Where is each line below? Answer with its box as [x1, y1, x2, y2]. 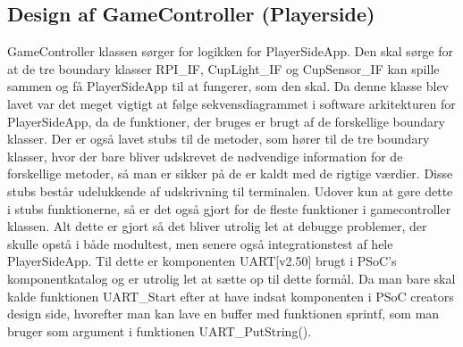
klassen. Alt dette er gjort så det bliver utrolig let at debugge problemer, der [7, 217, 427, 235]
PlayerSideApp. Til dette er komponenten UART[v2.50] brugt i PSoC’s [7, 252, 397, 270]
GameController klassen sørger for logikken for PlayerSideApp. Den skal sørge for [7, 42, 454, 61]
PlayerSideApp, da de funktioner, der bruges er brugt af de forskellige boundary [7, 112, 445, 130]
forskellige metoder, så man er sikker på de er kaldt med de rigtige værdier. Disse [7, 164, 453, 183]
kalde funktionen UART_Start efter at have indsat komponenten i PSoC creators [7, 286, 454, 305]
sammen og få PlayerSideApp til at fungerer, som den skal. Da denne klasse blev [7, 77, 449, 95]
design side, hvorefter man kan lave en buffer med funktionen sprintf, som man [7, 304, 440, 323]
